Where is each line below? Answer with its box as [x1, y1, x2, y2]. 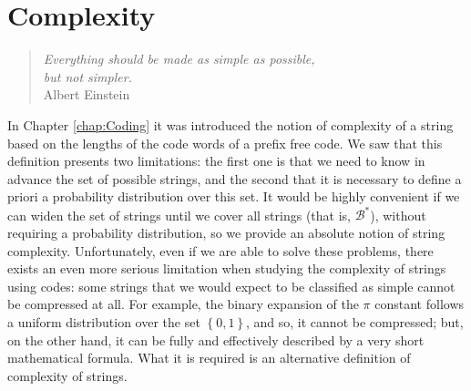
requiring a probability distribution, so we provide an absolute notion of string [7, 222, 445, 242]
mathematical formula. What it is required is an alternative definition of [7, 348, 411, 367]
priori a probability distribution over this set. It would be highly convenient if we [7, 187, 460, 206]
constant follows [374, 294, 465, 314]
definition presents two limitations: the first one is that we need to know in [7, 151, 425, 170]
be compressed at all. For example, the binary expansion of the [7, 294, 359, 314]
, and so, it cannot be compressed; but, [246, 312, 464, 331]
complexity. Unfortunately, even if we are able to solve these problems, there [7, 241, 434, 260]
